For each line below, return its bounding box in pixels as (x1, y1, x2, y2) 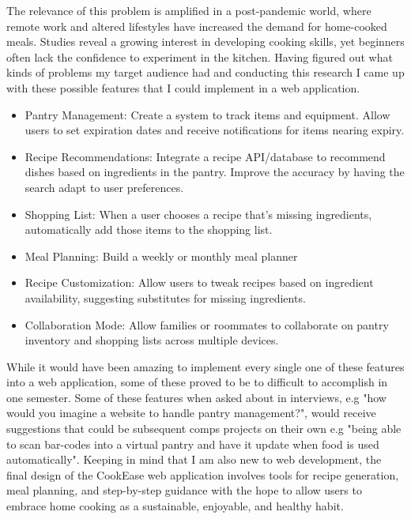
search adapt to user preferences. (25, 179, 184, 195)
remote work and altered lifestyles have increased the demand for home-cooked (6, 17, 387, 34)
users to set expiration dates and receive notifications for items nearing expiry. (25, 122, 405, 138)
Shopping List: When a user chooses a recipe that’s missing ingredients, (25, 205, 372, 222)
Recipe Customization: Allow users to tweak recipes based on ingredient (25, 274, 374, 291)
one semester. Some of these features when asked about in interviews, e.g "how (6, 389, 386, 405)
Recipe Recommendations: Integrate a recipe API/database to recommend (25, 148, 386, 164)
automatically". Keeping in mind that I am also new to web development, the (6, 451, 382, 468)
